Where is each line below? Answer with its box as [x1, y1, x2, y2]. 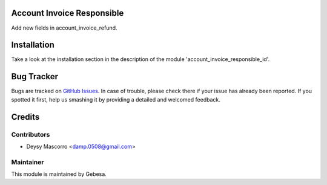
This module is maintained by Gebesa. [11, 170, 107, 178]
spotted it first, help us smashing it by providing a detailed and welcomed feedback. [11, 96, 220, 103]
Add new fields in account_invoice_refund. [11, 24, 117, 31]
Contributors [11, 130, 50, 138]
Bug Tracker [11, 71, 59, 82]
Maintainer [11, 158, 44, 166]
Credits [11, 112, 40, 122]
